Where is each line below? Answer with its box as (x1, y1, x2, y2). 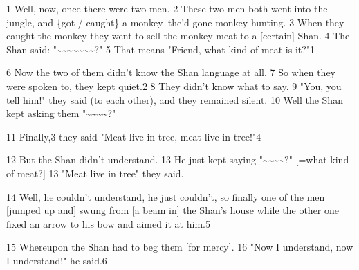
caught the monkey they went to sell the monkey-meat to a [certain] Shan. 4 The (6, 28, 350, 43)
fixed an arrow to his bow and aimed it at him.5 (6, 216, 210, 231)
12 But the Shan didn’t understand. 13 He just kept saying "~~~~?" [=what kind (6, 152, 349, 167)
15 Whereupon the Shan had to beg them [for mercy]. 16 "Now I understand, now (6, 240, 353, 254)
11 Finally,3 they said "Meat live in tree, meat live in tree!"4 (6, 129, 261, 143)
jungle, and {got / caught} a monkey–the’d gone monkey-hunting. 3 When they (6, 15, 344, 29)
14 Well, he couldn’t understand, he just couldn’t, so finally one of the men (6, 189, 325, 204)
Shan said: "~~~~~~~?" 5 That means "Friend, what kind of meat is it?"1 (6, 42, 315, 56)
